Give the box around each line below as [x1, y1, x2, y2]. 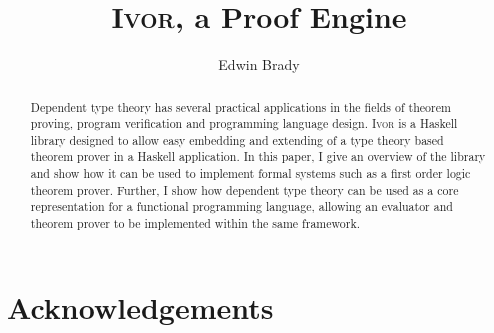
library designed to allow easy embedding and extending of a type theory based [30, 131, 444, 148]
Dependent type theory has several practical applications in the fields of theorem [30, 98, 451, 115]
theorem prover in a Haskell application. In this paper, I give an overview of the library [30, 148, 486, 165]
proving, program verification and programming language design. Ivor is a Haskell [30, 115, 458, 132]
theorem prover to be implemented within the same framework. [30, 215, 360, 232]
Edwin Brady [218, 54, 300, 75]
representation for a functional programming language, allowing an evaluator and [30, 198, 453, 215]
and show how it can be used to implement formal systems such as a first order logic [30, 165, 471, 182]
